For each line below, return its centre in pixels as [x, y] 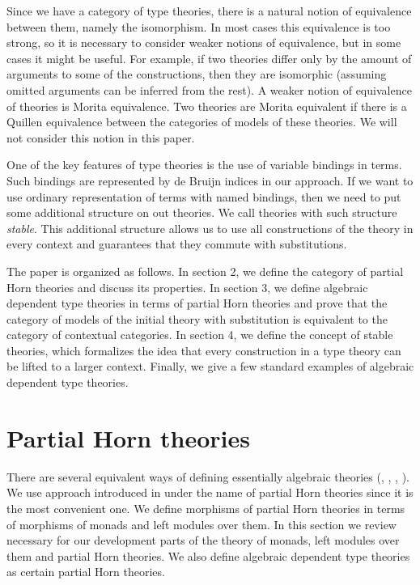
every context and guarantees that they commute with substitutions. [177, 244]
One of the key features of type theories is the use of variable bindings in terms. [204, 165]
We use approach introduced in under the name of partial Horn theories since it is [210, 492]
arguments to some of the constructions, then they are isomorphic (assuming [197, 74]
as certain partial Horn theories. [86, 572]
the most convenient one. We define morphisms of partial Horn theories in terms [206, 508]
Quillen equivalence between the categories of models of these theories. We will [202, 122]
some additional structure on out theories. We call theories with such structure [202, 212]
